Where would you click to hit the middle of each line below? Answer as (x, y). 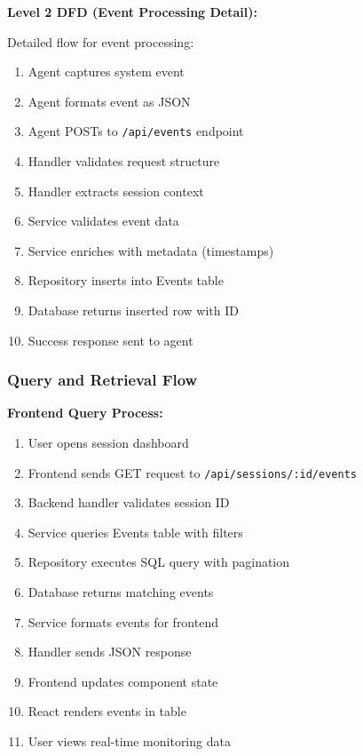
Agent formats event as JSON (109, 101)
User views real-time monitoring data (129, 741)
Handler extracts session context (116, 191)
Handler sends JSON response (110, 652)
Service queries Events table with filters (135, 532)
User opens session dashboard (108, 442)
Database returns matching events (121, 592)
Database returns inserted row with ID (134, 310)
